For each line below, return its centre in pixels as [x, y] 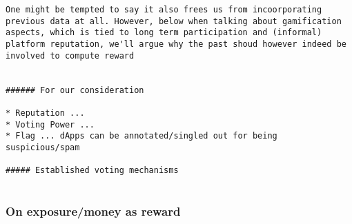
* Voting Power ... [50, 124]
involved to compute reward [70, 55]
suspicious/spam [43, 147]
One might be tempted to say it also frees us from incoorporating [164, 10]
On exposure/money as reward [93, 211]
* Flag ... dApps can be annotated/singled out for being [141, 136]
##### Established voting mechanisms [92, 171]
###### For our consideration [75, 90]
